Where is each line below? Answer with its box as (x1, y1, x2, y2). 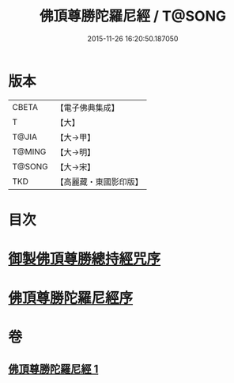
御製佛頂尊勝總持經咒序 (8, 250, 161, 268)
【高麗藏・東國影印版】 (55, 176, 144, 187)
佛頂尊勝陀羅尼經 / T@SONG (39, 7, 227, 25)
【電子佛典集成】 (55, 102, 120, 113)
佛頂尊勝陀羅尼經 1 (8, 362, 99, 376)
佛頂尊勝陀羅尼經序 (8, 290, 134, 307)
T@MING (12, 146, 47, 157)
